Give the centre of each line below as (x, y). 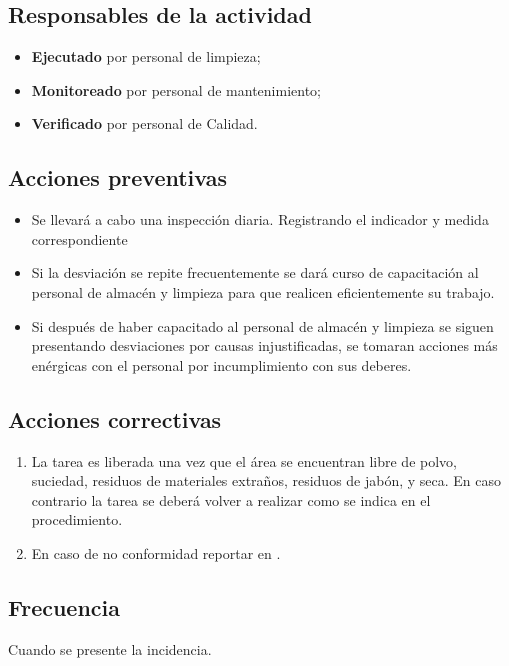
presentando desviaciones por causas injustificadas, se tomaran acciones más (264, 345)
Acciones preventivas (117, 177)
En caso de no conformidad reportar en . (156, 552)
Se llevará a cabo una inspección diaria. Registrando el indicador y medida (260, 219)
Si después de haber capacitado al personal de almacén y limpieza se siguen (262, 325)
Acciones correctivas (115, 418)
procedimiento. (77, 519)
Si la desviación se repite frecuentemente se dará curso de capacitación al (255, 272)
